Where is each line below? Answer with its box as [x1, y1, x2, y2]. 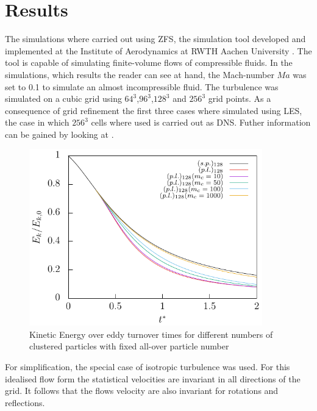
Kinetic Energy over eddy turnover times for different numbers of [29, 327, 273, 340]
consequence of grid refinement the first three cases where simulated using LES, [5, 104, 302, 116]
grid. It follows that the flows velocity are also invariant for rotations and [5, 384, 279, 397]
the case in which [5, 116, 69, 129]
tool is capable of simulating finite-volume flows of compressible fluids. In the [5, 56, 293, 69]
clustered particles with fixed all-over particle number [29, 340, 229, 352]
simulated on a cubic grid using [5, 92, 122, 105]
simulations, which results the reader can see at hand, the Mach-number [5, 68, 274, 80]
